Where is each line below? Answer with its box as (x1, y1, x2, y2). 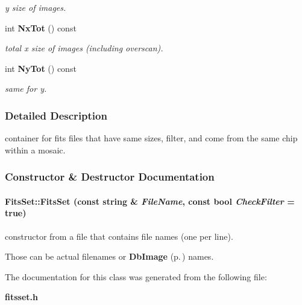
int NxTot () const (5, 21, 77, 34)
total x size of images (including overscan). (5, 42, 163, 54)
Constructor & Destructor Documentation (5, 169, 215, 184)
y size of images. (5, 1, 66, 13)
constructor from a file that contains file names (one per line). (5, 230, 233, 242)
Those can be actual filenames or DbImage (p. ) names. (5, 250, 214, 263)
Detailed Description (5, 108, 107, 123)
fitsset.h (5, 291, 38, 303)
